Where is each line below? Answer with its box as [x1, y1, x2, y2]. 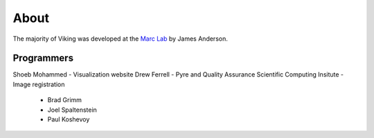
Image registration [12, 80, 65, 88]
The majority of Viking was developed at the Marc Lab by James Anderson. [12, 34, 228, 43]
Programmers [12, 52, 74, 64]
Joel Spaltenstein [47, 106, 97, 114]
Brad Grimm [47, 96, 82, 104]
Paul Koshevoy [47, 115, 90, 124]
